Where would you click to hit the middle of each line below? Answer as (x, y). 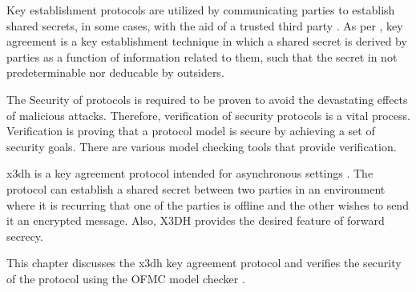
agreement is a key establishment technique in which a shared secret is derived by (207, 41)
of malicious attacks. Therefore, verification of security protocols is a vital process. (208, 115)
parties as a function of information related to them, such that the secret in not (202, 56)
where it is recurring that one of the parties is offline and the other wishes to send (208, 204)
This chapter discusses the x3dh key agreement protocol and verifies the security (204, 263)
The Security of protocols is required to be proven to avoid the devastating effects (207, 99)
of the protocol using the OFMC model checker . (126, 278)
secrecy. (25, 236)
